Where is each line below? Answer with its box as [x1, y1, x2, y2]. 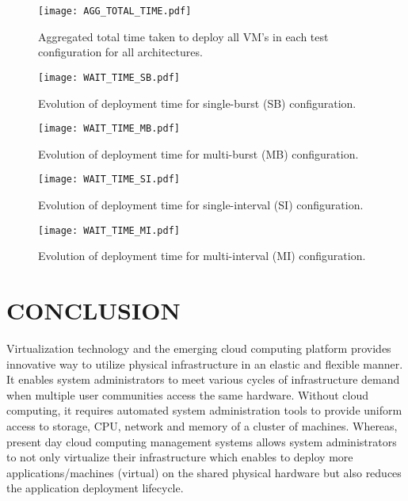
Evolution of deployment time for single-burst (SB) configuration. [38, 94, 357, 111]
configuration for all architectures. [38, 44, 203, 60]
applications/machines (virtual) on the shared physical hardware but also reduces [6, 464, 402, 480]
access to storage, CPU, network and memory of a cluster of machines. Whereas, [6, 417, 398, 434]
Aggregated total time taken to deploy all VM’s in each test [38, 28, 329, 44]
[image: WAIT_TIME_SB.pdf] [38, 71, 180, 83]
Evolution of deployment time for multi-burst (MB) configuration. [38, 145, 359, 162]
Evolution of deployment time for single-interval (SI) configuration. [38, 197, 364, 212]
